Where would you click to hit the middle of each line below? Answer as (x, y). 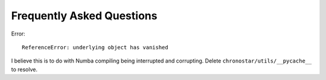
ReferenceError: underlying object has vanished (95, 47)
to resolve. (24, 69)
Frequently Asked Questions (84, 16)
